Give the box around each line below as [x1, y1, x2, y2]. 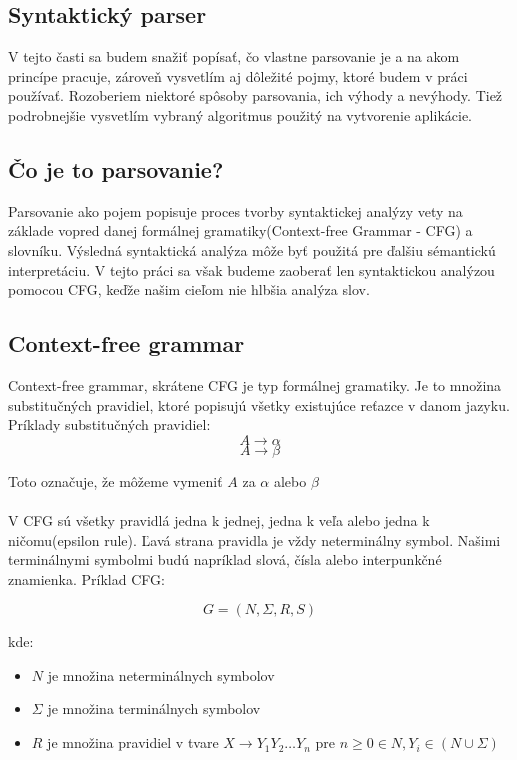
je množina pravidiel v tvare [47, 732, 219, 753]
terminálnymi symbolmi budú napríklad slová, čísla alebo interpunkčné [8, 549, 442, 570]
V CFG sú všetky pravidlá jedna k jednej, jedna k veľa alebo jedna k [8, 509, 430, 530]
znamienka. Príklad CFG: [8, 568, 165, 589]
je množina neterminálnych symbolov [47, 664, 275, 685]
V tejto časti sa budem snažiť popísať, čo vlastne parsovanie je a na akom [8, 46, 460, 67]
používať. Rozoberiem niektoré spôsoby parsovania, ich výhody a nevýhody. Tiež [8, 85, 503, 106]
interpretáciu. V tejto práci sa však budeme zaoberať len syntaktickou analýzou [8, 259, 495, 280]
